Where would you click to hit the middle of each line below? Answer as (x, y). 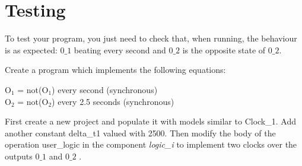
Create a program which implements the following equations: (115, 70)
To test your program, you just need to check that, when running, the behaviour (151, 38)
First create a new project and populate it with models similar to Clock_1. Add (150, 121)
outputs (19, 156)
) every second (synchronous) (105, 89)
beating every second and (120, 50)
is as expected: (31, 50)
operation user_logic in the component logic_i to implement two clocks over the (151, 144)
